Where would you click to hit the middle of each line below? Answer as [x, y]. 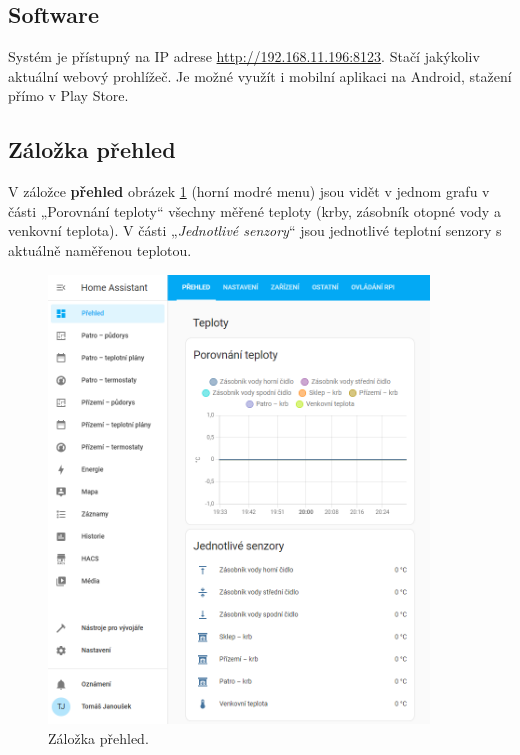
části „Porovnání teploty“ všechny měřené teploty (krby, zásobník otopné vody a [254, 210]
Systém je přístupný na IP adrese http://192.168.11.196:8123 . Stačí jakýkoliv [244, 56]
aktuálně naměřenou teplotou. [100, 249]
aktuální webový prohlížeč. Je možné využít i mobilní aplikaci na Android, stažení [260, 75]
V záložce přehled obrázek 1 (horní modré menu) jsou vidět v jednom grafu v [249, 191]
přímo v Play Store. [68, 95]
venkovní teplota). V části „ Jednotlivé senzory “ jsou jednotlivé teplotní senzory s [255, 230]
